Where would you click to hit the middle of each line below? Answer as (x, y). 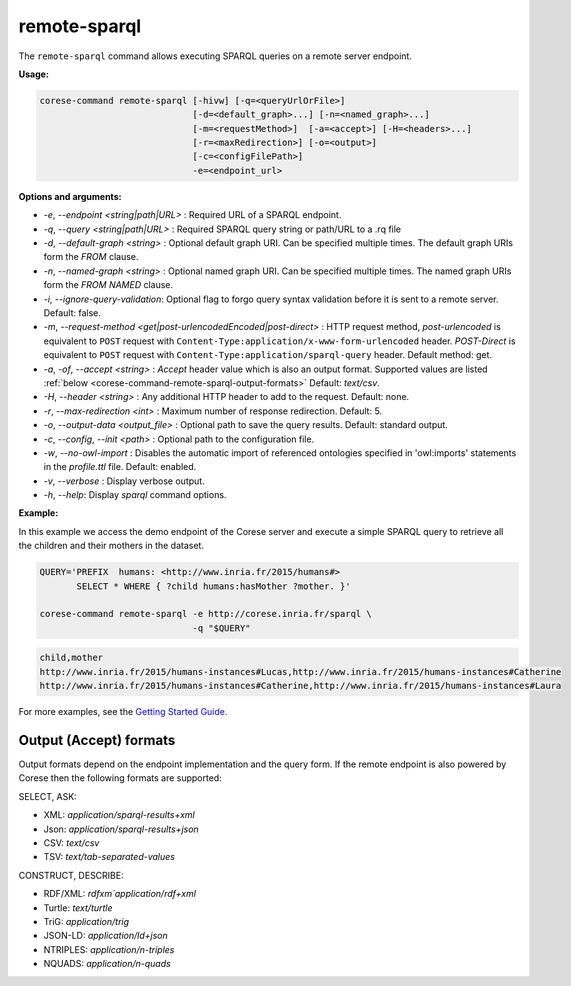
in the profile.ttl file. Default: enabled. (120, 467)
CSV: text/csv (71, 842)
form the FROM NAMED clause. (108, 285)
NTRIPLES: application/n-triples (109, 949)
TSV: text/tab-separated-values (109, 857)
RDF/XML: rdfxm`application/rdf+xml (120, 894)
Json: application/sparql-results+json (121, 829)
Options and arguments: (70, 196)
